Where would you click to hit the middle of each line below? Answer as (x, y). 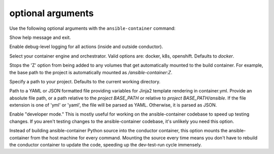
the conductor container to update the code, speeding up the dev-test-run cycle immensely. (106, 145)
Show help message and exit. (40, 37)
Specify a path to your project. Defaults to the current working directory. (85, 81)
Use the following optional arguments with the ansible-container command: (93, 28)
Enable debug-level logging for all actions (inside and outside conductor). (86, 47)
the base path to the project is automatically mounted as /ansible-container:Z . (91, 72)
